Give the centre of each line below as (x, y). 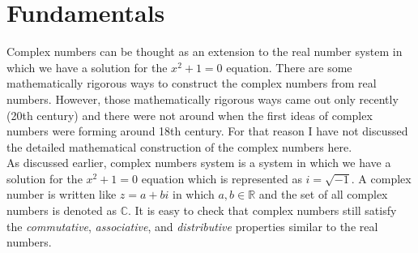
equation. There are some (289, 67)
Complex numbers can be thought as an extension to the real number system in (205, 51)
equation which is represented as (222, 178)
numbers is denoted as (62, 210)
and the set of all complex (323, 194)
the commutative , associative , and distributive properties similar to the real (192, 226)
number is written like (62, 194)
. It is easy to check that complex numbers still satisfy (262, 210)
